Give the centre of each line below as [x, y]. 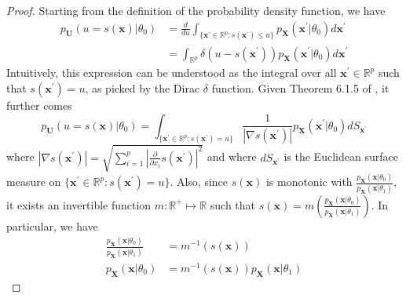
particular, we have [52, 225]
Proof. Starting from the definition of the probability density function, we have [196, 10]
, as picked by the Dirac [143, 87]
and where [232, 156]
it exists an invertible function [79, 204]
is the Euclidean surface [341, 156]
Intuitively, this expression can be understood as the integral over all [172, 73]
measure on [34, 182]
